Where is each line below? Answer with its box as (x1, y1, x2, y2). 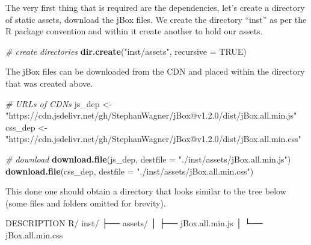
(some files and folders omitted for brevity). (5, 196, 166, 209)
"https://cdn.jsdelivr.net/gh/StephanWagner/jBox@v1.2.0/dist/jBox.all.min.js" (5, 109, 297, 122)
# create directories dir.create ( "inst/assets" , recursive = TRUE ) (5, 45, 247, 57)
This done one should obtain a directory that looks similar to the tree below (5, 185, 286, 197)
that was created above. (5, 76, 93, 89)
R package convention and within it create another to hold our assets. (5, 25, 263, 37)
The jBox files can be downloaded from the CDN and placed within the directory (5, 65, 305, 78)
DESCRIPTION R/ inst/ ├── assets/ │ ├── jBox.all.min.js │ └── (5, 217, 263, 229)
